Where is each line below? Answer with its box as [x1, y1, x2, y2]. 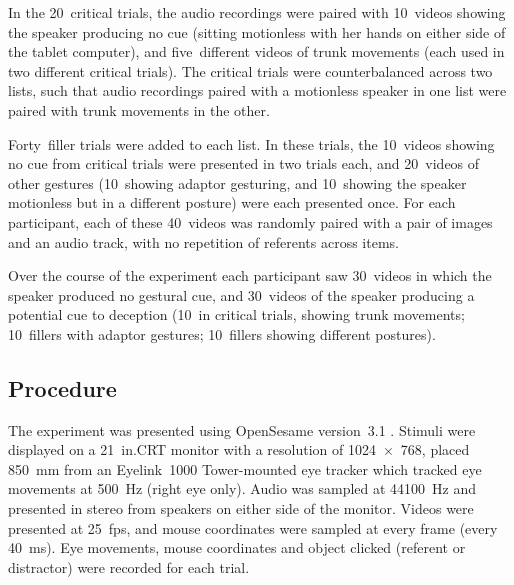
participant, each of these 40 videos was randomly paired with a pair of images [8, 211, 493, 232]
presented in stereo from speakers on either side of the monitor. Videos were [8, 498, 474, 519]
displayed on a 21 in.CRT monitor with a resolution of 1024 [8, 439, 376, 460]
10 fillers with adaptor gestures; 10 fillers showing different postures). [8, 323, 436, 344]
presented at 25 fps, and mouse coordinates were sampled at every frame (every [8, 517, 498, 538]
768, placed [400, 439, 470, 460]
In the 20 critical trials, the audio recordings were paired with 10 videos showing [8, 2, 506, 22]
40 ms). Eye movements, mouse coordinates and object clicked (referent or [8, 537, 466, 558]
